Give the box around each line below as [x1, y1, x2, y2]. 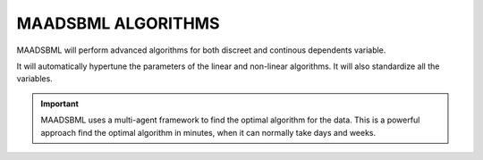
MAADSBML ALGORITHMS [16, 13, 220, 33]
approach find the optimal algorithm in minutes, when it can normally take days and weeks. [40, 127, 377, 138]
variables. [16, 73, 53, 84]
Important [40, 98, 80, 109]
